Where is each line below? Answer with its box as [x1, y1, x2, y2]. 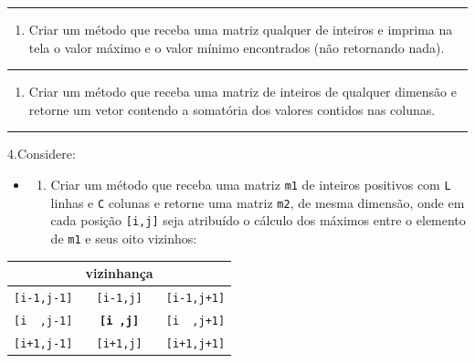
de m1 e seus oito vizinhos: [50, 228, 197, 247]
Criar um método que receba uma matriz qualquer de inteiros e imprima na [28, 20, 453, 38]
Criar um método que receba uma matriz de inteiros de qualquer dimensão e [28, 82, 457, 101]
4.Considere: [7, 144, 76, 163]
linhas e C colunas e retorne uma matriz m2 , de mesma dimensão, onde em [50, 192, 465, 212]
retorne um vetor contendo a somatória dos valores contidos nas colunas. [28, 99, 436, 119]
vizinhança [85, 264, 153, 283]
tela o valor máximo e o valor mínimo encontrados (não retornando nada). [28, 37, 445, 57]
